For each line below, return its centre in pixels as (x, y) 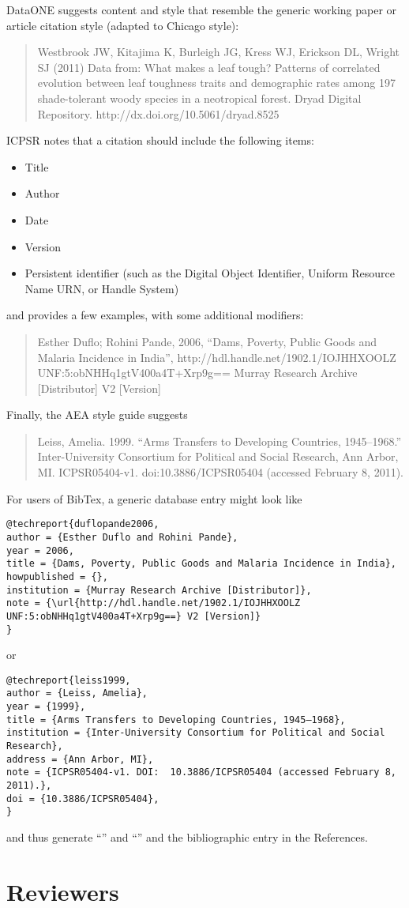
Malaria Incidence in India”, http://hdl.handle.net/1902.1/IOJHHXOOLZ (217, 357)
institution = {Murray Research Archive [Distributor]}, (159, 590)
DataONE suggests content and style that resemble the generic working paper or (202, 9)
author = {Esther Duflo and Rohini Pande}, (122, 537)
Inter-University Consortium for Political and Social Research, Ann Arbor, (218, 456)
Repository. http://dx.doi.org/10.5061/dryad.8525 (158, 113)
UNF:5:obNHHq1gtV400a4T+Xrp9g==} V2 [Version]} (134, 616)
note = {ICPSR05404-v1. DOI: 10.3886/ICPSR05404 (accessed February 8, (201, 772)
